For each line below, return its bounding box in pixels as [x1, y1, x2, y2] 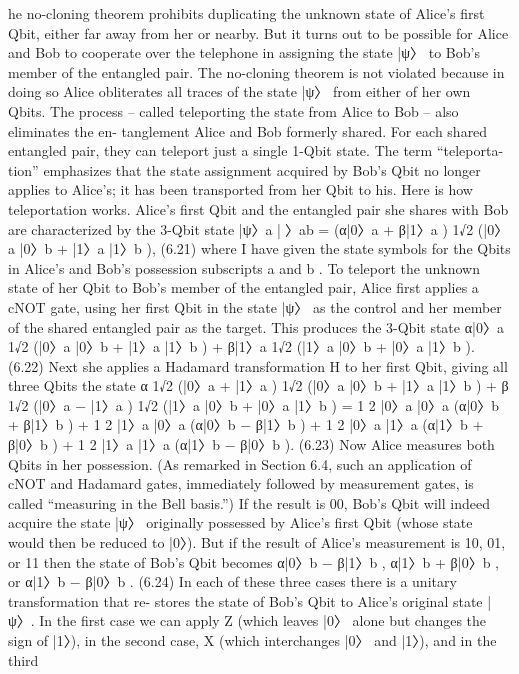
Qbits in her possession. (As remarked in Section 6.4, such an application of [8, 453, 472, 474]
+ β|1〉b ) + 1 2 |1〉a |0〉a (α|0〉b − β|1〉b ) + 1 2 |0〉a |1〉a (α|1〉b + [8, 414, 484, 435]
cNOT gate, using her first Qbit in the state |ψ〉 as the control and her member [8, 296, 502, 317]
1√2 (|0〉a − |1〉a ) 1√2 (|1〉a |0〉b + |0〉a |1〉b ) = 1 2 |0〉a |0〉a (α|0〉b [8, 394, 500, 415]
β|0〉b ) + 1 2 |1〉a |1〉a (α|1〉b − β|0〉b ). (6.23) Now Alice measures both [8, 434, 495, 455]
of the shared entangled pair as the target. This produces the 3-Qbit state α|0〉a [8, 316, 504, 337]
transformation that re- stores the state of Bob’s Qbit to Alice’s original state [8, 590, 483, 611]
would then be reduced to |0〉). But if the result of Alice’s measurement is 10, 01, [8, 532, 506, 553]
